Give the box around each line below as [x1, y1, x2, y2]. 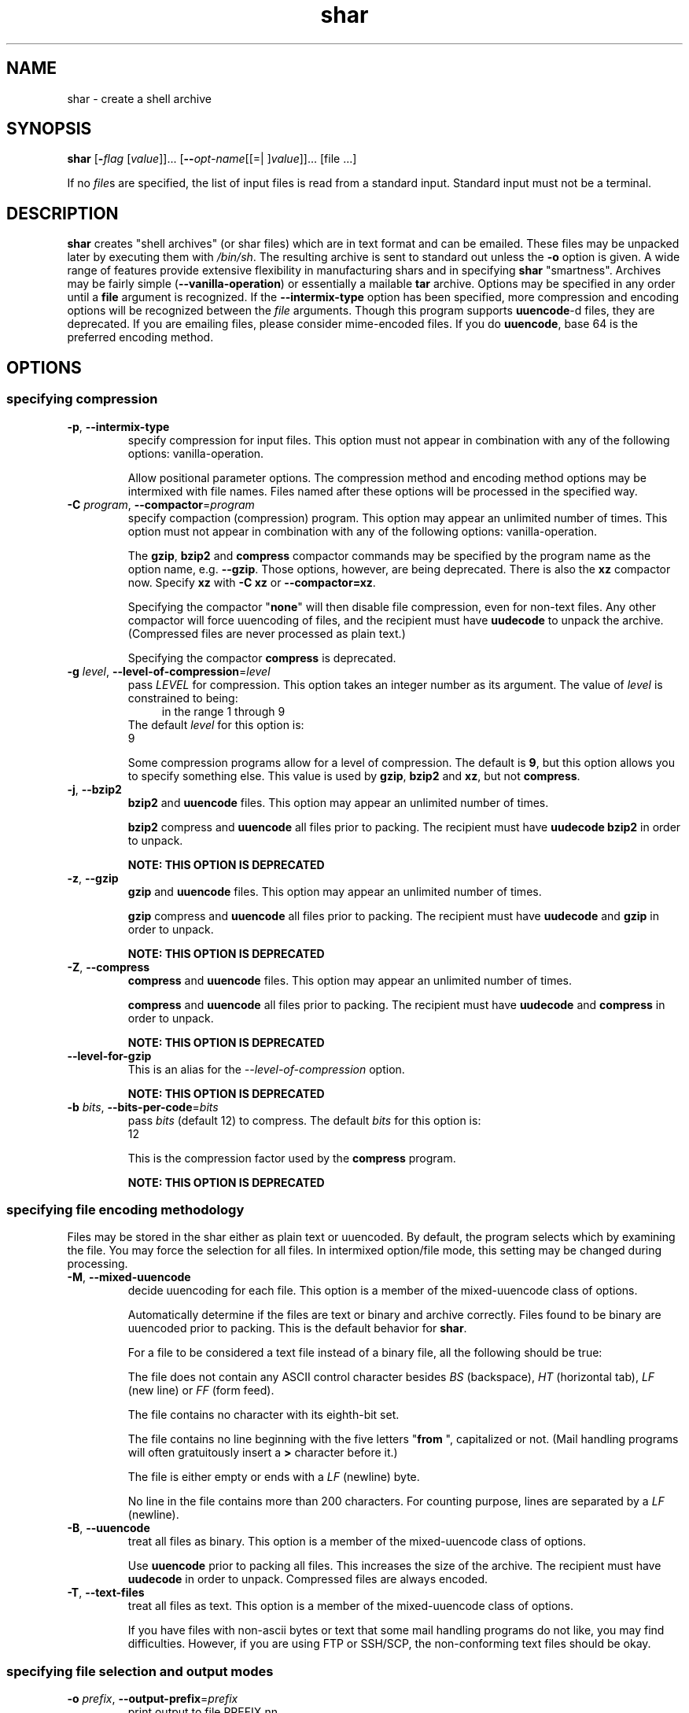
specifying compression [6, 391, 158, 407]
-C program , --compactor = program [67, 497, 255, 511]
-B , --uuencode [67, 1521, 150, 1535]
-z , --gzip [67, 871, 119, 885]
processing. [67, 1257, 128, 1271]
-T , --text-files [67, 1586, 145, 1600]
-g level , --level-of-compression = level [67, 664, 271, 678]
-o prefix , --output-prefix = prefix [67, 1692, 238, 1705]
